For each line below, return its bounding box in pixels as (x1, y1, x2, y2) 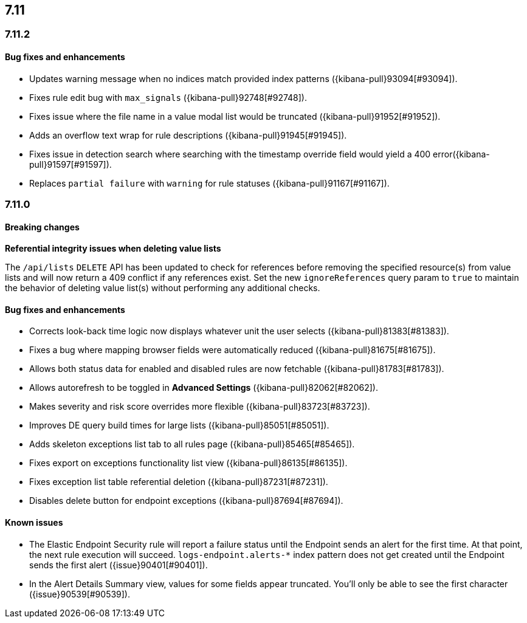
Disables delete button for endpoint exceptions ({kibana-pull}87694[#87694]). (29, 495, 343, 506)
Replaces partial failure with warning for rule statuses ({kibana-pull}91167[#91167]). (29, 177, 390, 188)
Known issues (5, 517, 63, 528)
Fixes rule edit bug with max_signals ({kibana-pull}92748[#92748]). (29, 92, 308, 103)
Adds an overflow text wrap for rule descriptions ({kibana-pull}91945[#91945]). (29, 129, 347, 140)
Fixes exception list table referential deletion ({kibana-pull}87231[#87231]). (29, 477, 328, 487)
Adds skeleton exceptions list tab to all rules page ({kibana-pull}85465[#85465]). (29, 439, 355, 450)
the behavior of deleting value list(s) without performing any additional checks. (5, 283, 320, 294)
